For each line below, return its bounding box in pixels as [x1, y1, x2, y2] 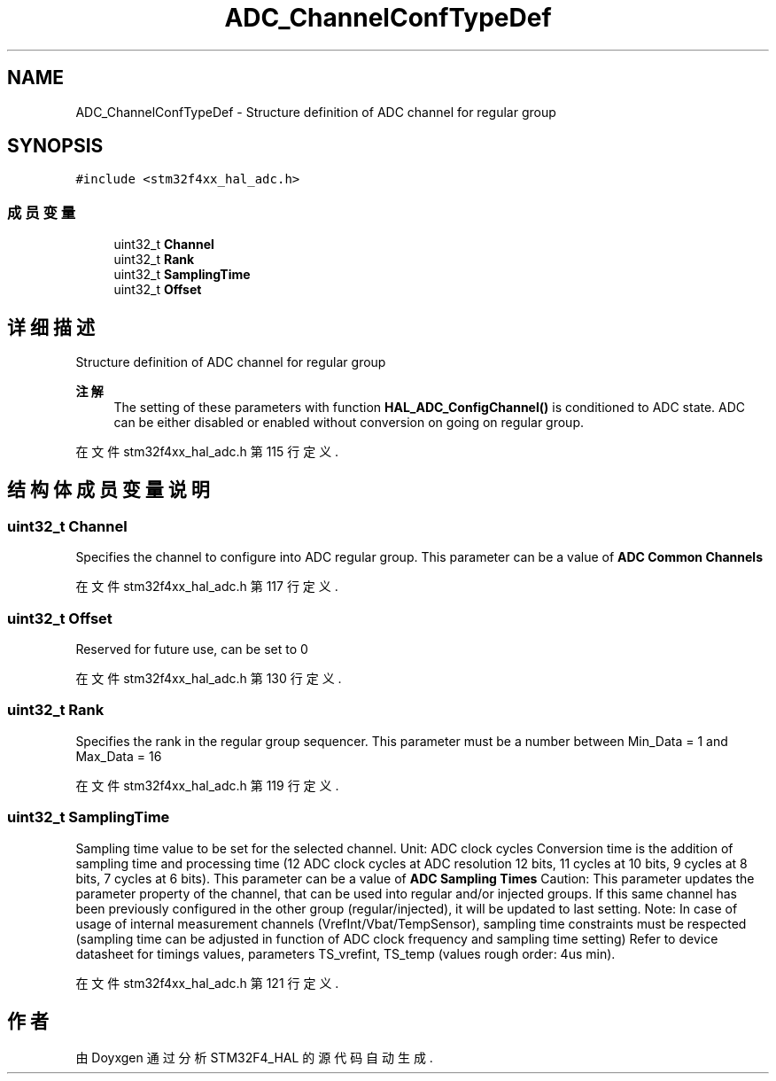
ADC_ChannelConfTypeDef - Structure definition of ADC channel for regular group [75, 104, 556, 120]
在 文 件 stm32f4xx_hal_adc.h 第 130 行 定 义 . [75, 671, 342, 686]
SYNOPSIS [7, 135, 104, 158]
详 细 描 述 [7, 315, 95, 338]
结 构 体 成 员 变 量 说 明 [7, 478, 210, 502]
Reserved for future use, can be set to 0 [75, 642, 308, 657]
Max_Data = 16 [75, 748, 162, 764]
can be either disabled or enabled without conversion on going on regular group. [113, 415, 584, 431]
